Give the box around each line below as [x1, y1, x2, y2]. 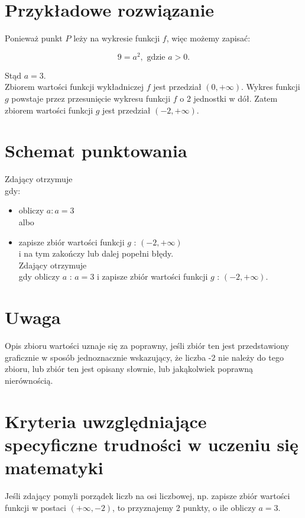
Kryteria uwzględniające [5, 409, 207, 433]
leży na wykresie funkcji [73, 32, 160, 44]
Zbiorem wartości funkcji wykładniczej [5, 80, 144, 93]
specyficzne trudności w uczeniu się [5, 432, 298, 456]
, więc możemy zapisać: [166, 32, 251, 44]
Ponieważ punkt [5, 32, 63, 44]
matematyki [5, 455, 103, 480]
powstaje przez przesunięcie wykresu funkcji [11, 92, 171, 104]
